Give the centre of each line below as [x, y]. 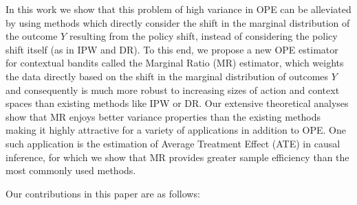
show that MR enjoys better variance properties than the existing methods [163, 116]
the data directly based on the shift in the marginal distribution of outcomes [167, 76]
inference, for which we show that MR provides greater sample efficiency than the [177, 157]
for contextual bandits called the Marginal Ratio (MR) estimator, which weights [175, 63]
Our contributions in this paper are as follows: [103, 193]
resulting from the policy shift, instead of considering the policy [203, 36]
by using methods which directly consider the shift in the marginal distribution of [178, 22]
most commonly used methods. [71, 170]
